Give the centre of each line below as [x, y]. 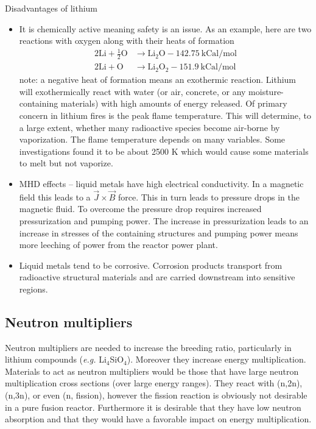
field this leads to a [55, 197]
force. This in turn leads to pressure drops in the [209, 197]
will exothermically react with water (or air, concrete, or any [132, 91]
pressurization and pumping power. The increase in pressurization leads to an [164, 220]
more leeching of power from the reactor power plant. [118, 245]
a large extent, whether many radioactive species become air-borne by [149, 127]
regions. [33, 289]
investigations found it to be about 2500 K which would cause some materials [164, 151]
